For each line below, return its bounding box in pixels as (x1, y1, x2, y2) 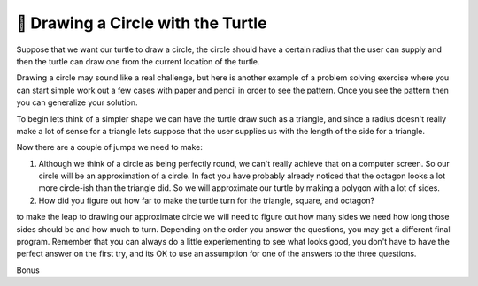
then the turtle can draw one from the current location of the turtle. (16, 56, 260, 66)
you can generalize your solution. (16, 97, 138, 108)
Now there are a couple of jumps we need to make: (16, 142, 203, 153)
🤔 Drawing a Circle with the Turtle (16, 13, 267, 33)
